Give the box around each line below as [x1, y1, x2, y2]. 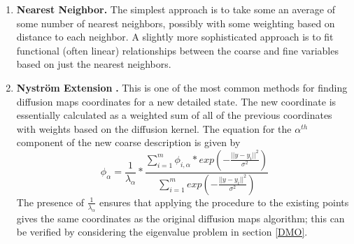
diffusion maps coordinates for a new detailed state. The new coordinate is [16, 94, 337, 108]
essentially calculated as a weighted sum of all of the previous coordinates [16, 108, 332, 122]
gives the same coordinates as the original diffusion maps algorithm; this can [16, 210, 345, 225]
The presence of [16, 194, 84, 209]
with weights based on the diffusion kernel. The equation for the [16, 121, 292, 136]
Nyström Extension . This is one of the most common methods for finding [16, 80, 348, 94]
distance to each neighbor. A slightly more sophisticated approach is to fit [16, 29, 334, 44]
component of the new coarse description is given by [16, 135, 241, 150]
